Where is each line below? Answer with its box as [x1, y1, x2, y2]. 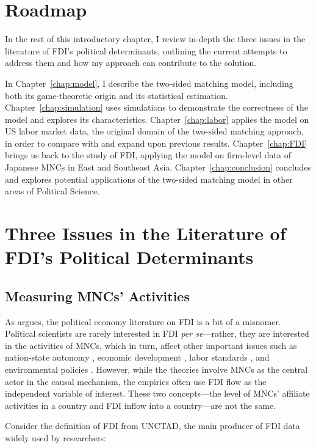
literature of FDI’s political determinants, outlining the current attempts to [5, 44, 287, 57]
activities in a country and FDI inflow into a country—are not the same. [5, 398, 276, 411]
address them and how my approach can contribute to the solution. [5, 56, 257, 69]
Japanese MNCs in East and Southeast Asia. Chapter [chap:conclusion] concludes [5, 161, 311, 174]
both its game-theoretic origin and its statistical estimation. [5, 89, 228, 101]
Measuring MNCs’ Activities [5, 286, 190, 305]
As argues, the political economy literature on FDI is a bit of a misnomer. [5, 315, 281, 328]
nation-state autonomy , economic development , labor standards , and [5, 351, 270, 364]
